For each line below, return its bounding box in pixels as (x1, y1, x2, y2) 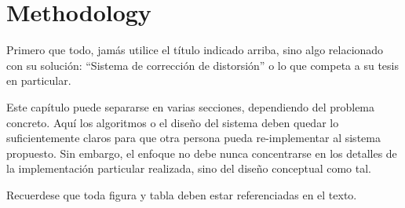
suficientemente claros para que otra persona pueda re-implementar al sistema (6, 130, 381, 146)
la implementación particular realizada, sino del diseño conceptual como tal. (6, 160, 371, 177)
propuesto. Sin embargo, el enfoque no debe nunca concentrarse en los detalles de (6, 144, 397, 161)
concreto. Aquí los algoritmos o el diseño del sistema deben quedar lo (6, 114, 339, 130)
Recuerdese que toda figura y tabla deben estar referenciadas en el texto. (6, 186, 357, 203)
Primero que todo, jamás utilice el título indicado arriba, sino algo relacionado (6, 42, 384, 58)
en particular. (6, 72, 71, 89)
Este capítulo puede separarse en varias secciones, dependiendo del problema (6, 98, 375, 115)
